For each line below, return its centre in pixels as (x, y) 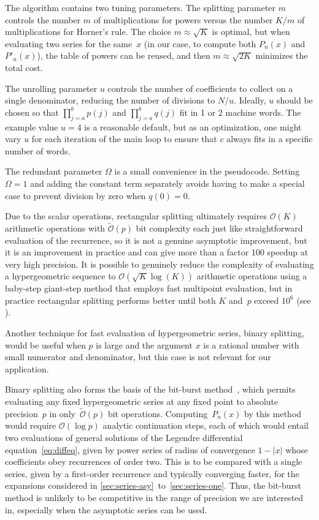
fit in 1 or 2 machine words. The (240, 112)
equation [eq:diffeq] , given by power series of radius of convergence (130, 449)
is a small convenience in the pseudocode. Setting (207, 171)
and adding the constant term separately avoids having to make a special (167, 183)
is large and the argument (144, 345)
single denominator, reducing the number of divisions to (110, 100)
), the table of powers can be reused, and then (124, 55)
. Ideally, (250, 100)
